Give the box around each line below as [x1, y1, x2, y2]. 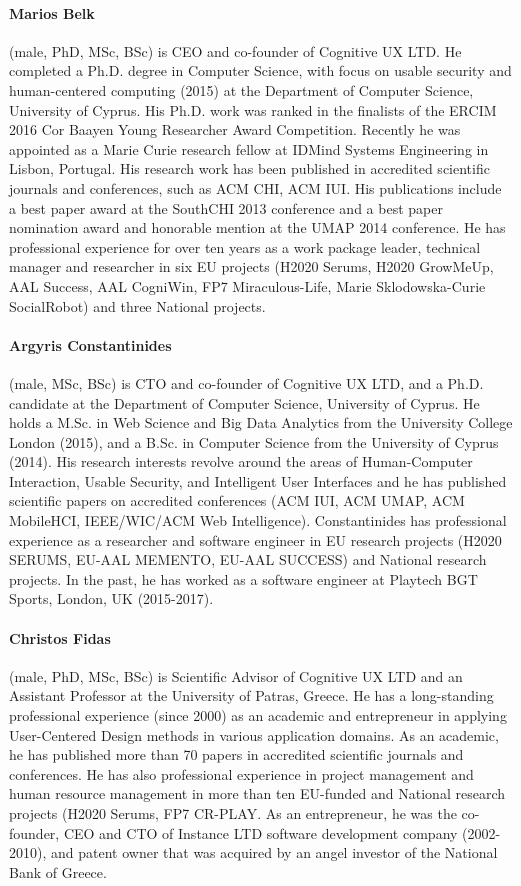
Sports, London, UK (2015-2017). [9, 588, 214, 609]
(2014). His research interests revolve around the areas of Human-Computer [9, 451, 473, 472]
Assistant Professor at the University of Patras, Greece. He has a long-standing [9, 685, 494, 706]
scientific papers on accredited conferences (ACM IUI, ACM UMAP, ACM [9, 490, 465, 511]
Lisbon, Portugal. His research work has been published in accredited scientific [9, 158, 490, 179]
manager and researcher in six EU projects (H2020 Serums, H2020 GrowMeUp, [9, 256, 494, 277]
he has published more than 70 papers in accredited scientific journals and [9, 744, 464, 765]
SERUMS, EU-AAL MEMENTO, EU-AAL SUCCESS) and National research [9, 549, 487, 570]
